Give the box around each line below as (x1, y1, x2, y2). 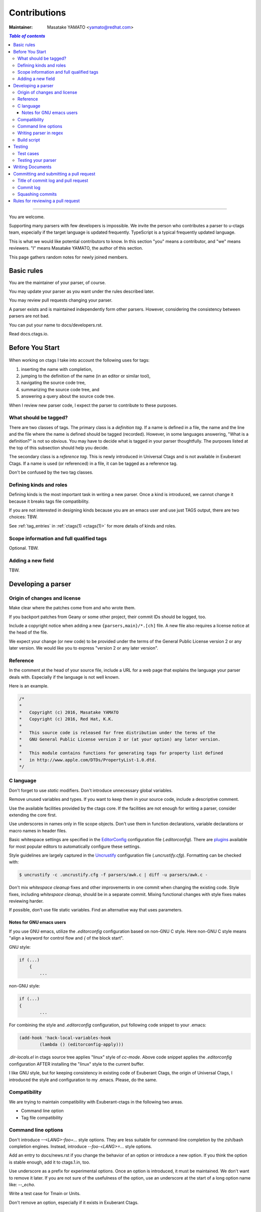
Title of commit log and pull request (17, 177, 88, 184)
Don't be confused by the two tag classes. (9, 469, 94, 475)
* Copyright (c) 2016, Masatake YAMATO (19, 709, 119, 715)
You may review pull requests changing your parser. (9, 297, 113, 303)
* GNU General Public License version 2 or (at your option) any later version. (19, 737, 221, 742)
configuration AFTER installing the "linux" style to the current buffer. (9, 1061, 145, 1067)
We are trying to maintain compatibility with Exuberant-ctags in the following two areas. (9, 1099, 183, 1105)
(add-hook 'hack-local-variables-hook (19, 1035, 111, 1041)
